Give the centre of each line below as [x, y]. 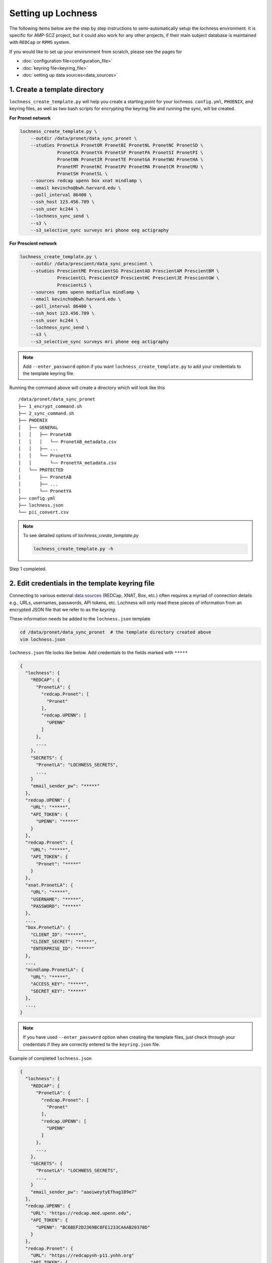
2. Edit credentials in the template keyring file [82, 584]
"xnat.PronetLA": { [49, 885]
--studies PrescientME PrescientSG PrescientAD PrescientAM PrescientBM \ [125, 271]
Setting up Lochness [53, 13]
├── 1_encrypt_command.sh [50, 406]
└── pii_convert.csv [44, 512]
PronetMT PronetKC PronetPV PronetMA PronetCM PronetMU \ [130, 166]
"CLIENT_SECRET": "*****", [64, 941]
